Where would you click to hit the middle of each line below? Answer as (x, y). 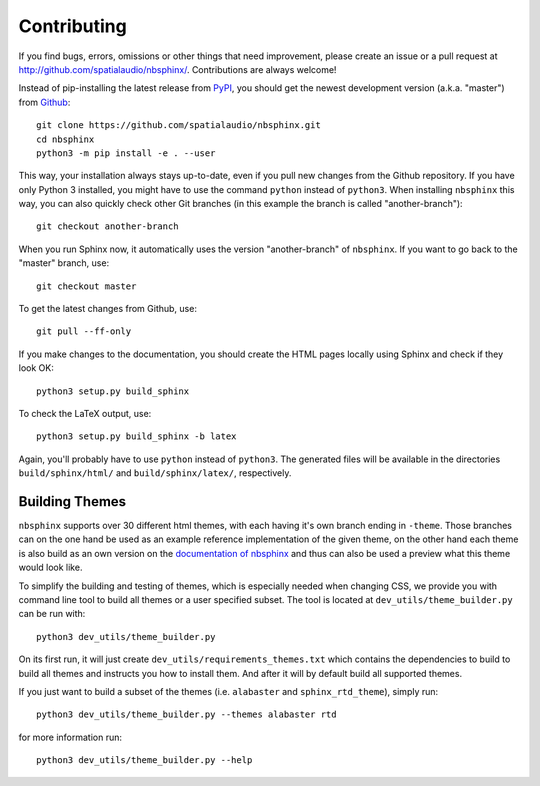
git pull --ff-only (84, 331)
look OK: (36, 368)
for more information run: (70, 737)
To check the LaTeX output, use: (85, 413)
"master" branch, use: (64, 263)
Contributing (72, 26)
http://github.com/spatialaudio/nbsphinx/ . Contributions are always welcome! (177, 69)
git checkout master (86, 286)
